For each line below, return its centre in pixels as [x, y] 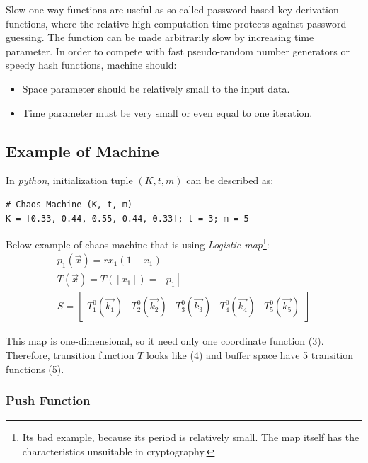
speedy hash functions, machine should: [91, 65]
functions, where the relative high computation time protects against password [176, 23]
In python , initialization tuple [69, 180]
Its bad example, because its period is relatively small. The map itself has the [191, 437]
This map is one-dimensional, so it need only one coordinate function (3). [165, 341]
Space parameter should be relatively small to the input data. [156, 88]
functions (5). [35, 368]
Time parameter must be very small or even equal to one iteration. [167, 112]
